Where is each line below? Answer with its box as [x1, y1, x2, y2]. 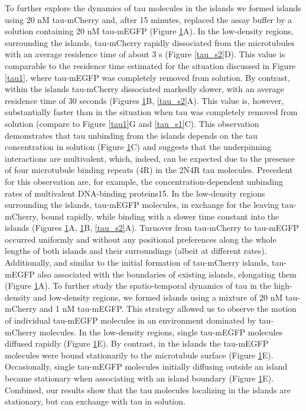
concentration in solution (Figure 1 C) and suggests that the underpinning [5, 141, 272, 153]
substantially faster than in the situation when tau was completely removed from [5, 106, 298, 118]
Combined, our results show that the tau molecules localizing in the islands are [5, 383, 291, 396]
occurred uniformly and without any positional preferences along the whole [5, 233, 276, 245]
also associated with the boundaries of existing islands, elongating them [37, 268, 297, 280]
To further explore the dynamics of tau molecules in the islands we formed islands [5, 2, 301, 14]
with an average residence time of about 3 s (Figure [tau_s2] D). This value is [5, 48, 285, 60]
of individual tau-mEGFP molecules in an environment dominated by [5, 314, 256, 327]
